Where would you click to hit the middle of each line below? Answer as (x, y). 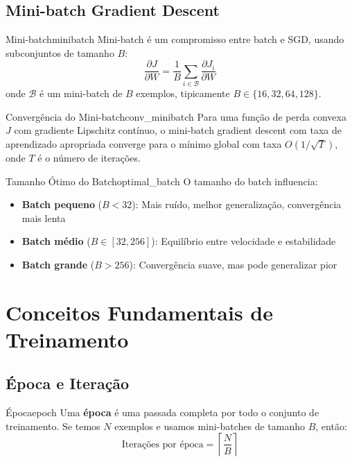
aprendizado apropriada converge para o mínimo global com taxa (144, 143)
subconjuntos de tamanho (60, 52)
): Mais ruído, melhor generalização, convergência (237, 204)
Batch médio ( (56, 241)
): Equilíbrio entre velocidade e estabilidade (244, 241)
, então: (331, 426)
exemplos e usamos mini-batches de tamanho (210, 426)
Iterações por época (162, 444)
